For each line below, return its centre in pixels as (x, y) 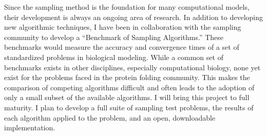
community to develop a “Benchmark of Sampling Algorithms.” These (114, 37)
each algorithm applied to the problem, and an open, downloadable (110, 117)
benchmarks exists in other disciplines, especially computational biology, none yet (132, 67)
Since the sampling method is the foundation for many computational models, (127, 7)
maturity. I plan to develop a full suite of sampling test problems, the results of (129, 107)
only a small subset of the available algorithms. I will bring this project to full (127, 97)
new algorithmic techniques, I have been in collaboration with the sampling (123, 27)
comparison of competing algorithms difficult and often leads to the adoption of (129, 87)
